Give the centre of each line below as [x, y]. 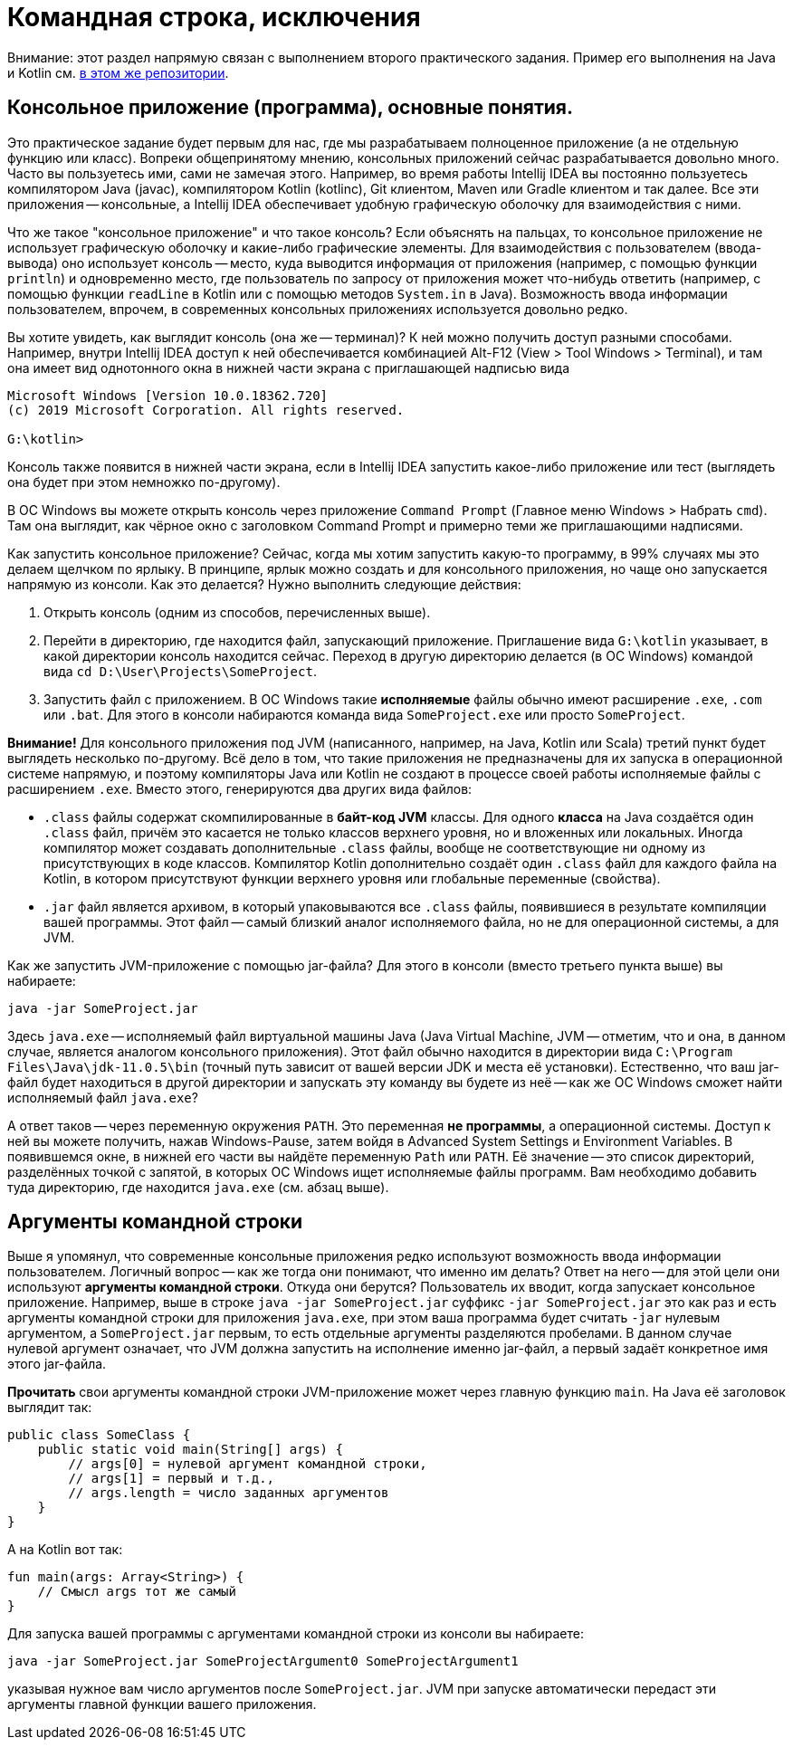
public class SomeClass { [99, 1435]
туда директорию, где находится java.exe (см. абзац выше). [198, 1187]
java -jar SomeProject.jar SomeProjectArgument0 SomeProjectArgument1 [263, 1661]
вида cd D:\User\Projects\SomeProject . [180, 671]
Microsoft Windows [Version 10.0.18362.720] [168, 395]
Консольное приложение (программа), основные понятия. [290, 108]
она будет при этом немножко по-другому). [144, 482]
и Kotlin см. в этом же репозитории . [118, 72]
